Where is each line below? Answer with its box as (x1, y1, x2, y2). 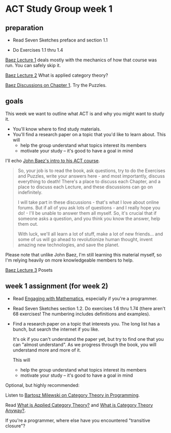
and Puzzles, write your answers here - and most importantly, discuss (17, 172, 165, 179)
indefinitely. (17, 189, 42, 195)
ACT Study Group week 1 (5, 3, 113, 15)
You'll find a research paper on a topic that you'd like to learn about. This (12, 131, 166, 137)
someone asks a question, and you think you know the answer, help (17, 215, 161, 222)
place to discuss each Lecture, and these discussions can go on (17, 184, 153, 190)
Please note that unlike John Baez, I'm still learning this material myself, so (5, 251, 162, 257)
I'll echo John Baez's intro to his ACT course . (5, 157, 100, 164)
